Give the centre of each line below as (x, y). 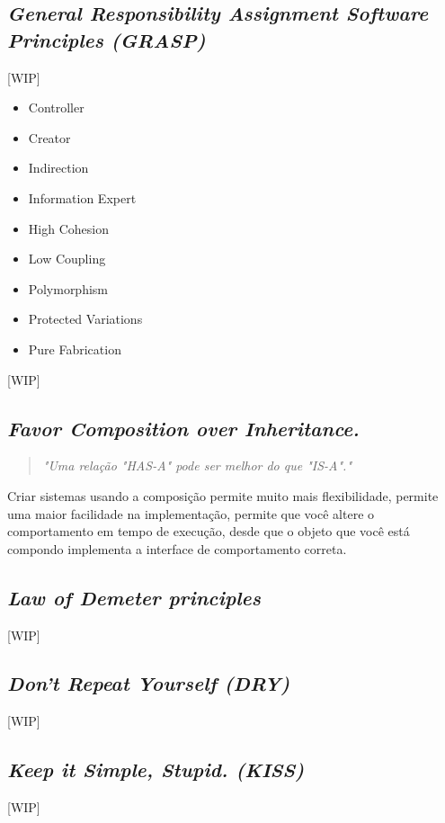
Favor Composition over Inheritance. (183, 428)
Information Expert (82, 197)
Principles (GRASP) (107, 39)
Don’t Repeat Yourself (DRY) (149, 683)
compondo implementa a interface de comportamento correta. (177, 548)
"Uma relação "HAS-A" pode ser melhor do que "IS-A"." (197, 465)
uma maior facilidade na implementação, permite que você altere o (191, 513)
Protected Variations (85, 319)
